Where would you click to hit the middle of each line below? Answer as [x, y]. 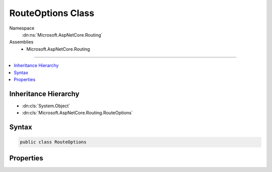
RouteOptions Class [52, 13]
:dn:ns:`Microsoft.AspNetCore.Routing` [62, 35]
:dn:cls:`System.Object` [46, 106]
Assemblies [21, 42]
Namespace [22, 28]
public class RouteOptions [53, 142]
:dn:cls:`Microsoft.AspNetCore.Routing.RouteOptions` [77, 113]
